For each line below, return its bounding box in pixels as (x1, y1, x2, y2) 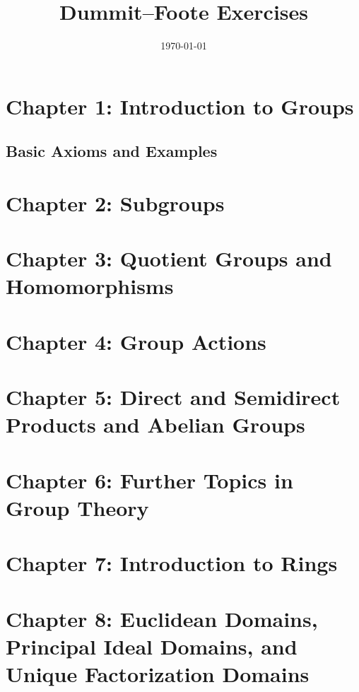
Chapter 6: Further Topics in (6, 465, 293, 494)
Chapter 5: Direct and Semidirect (6, 382, 341, 411)
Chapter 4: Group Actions (6, 327, 266, 356)
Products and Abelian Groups (6, 410, 305, 439)
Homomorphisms (6, 271, 174, 300)
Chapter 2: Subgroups (6, 188, 225, 217)
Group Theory (6, 493, 149, 522)
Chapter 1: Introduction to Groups (6, 91, 354, 120)
